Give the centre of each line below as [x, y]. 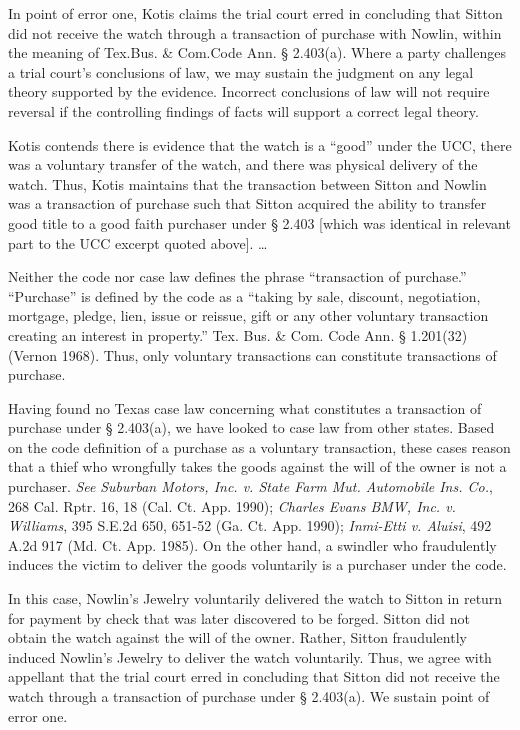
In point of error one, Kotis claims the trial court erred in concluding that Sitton [255, 13]
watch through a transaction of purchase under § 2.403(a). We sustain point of [249, 696]
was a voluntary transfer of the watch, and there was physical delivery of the [243, 164]
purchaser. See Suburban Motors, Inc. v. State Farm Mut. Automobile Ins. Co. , [250, 486]
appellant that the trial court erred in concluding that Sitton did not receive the [254, 676]
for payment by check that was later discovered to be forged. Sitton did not [239, 617]
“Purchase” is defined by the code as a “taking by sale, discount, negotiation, [244, 295]
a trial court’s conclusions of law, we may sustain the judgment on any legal [241, 71]
